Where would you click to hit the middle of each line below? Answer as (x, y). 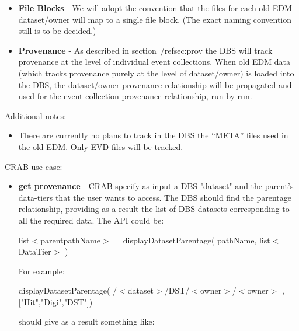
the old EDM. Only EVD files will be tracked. (101, 146)
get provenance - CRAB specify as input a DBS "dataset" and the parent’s (156, 186)
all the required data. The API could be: (91, 220)
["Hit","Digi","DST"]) (55, 302)
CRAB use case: (34, 166)
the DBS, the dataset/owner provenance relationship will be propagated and (155, 84)
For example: (41, 271)
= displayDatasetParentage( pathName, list (192, 240)
